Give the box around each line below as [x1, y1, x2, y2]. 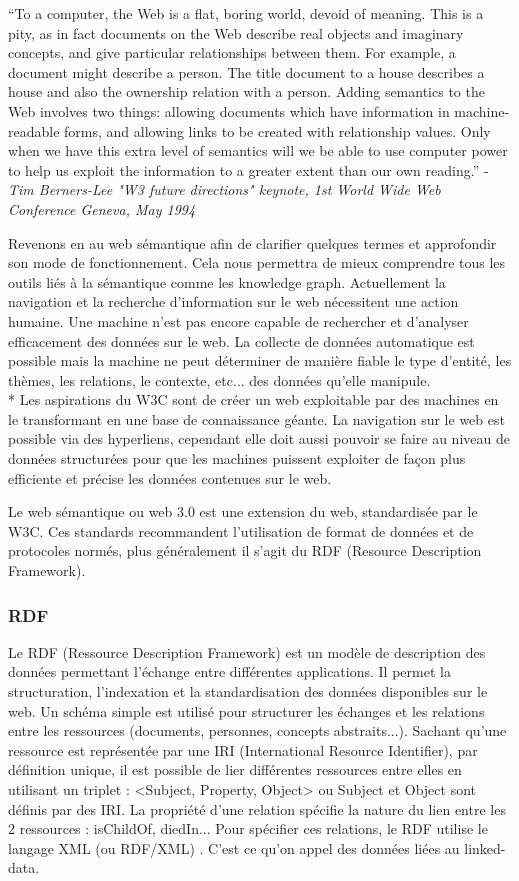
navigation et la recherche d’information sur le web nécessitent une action [8, 291, 459, 312]
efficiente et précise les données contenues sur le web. [8, 467, 332, 488]
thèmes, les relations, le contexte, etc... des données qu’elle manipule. [8, 369, 431, 390]
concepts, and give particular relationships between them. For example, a [8, 42, 456, 63]
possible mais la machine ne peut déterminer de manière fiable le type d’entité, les [8, 350, 512, 371]
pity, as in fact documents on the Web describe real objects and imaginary [8, 22, 464, 43]
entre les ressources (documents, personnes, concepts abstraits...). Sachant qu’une [8, 720, 507, 741]
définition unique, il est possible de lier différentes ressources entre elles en [8, 759, 462, 780]
